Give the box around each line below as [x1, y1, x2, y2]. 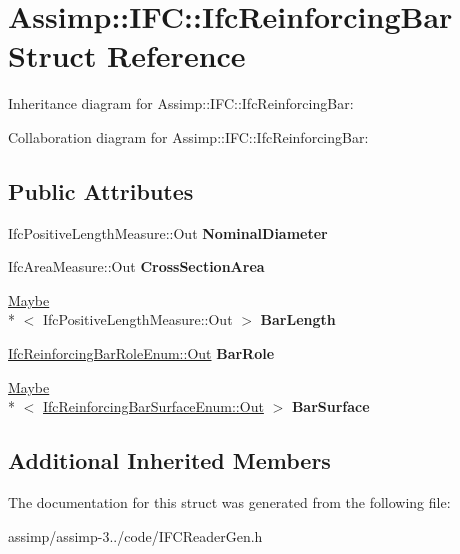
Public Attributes [8, 175, 194, 206]
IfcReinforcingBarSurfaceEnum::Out [43, 396, 264, 417]
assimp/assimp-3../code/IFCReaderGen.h [8, 525, 263, 546]
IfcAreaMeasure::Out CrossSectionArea [8, 256, 265, 277]
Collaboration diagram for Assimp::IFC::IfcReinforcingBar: [8, 126, 369, 147]
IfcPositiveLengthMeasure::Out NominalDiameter [8, 222, 328, 243]
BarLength [260, 309, 336, 330]
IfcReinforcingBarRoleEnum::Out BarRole [8, 343, 275, 364]
